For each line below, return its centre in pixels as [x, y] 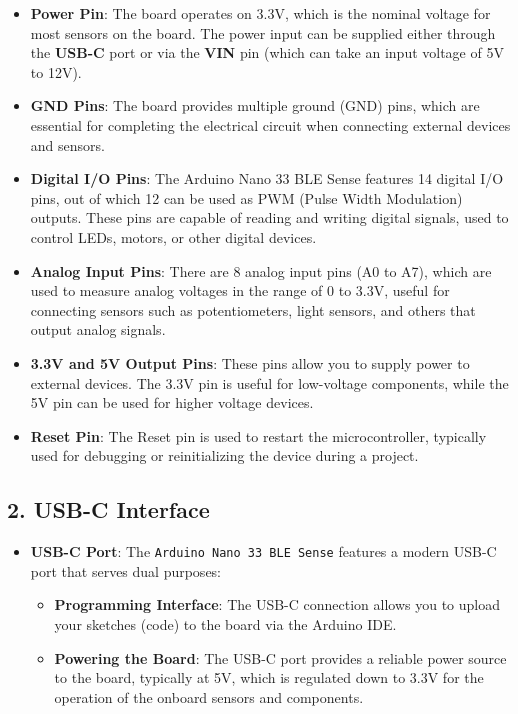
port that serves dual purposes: [126, 570]
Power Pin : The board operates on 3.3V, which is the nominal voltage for [260, 13]
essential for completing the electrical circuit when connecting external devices [270, 124]
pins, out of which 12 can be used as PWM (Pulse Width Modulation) [246, 197]
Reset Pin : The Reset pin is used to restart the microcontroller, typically [258, 435]
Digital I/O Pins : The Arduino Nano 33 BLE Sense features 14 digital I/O [267, 178]
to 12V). [56, 71]
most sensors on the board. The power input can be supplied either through [263, 32]
